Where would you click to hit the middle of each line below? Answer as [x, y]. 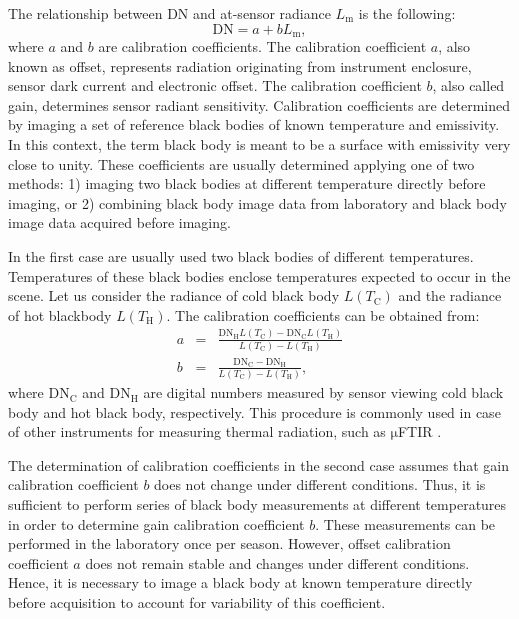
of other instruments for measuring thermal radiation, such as [197, 431]
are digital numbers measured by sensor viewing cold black [323, 392]
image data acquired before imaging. [119, 222]
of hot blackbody [60, 314]
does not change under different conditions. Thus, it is [320, 484]
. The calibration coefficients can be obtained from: [323, 314]
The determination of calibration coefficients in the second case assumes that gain [258, 464]
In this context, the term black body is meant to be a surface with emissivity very [259, 144]
